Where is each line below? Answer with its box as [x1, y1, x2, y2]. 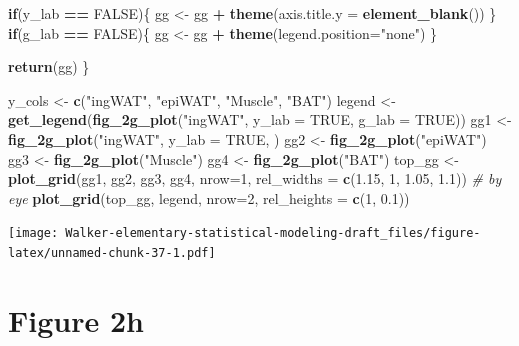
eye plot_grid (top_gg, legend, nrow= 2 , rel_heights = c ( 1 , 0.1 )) [8, 187, 410, 208]
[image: [8, 226, 59, 241]
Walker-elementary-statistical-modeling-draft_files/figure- [65, 226, 481, 241]
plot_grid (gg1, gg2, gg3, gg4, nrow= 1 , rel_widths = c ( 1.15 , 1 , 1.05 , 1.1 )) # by [8, 168, 502, 189]
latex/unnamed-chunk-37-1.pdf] [8, 246, 216, 260]
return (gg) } [8, 56, 90, 77]
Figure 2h [8, 299, 144, 340]
